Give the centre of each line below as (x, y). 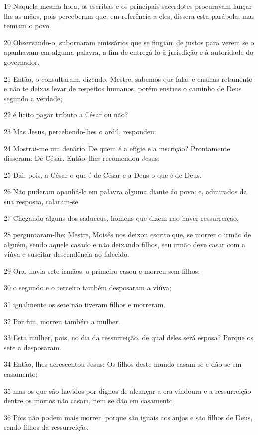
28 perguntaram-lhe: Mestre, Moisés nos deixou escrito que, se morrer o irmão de (128, 235)
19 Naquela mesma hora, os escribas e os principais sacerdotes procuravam (118, 6)
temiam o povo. (28, 26)
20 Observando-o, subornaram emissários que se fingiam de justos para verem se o (129, 42)
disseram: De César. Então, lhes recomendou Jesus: (82, 158)
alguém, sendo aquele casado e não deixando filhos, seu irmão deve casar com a (125, 244)
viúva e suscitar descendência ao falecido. (67, 254)
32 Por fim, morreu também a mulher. (62, 321)
